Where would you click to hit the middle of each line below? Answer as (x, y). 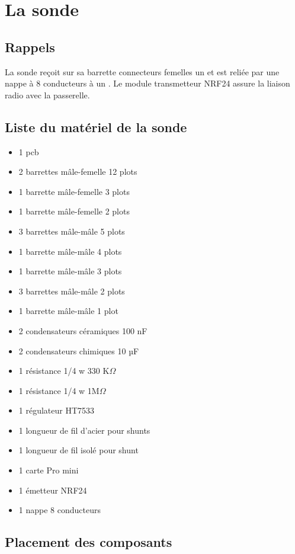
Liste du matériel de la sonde (96, 127)
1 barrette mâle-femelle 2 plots (74, 211)
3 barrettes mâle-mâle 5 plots (72, 231)
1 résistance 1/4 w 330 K (64, 371)
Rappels (30, 47)
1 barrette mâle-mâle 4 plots (70, 251)
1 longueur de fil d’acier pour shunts (84, 430)
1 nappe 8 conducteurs (60, 510)
